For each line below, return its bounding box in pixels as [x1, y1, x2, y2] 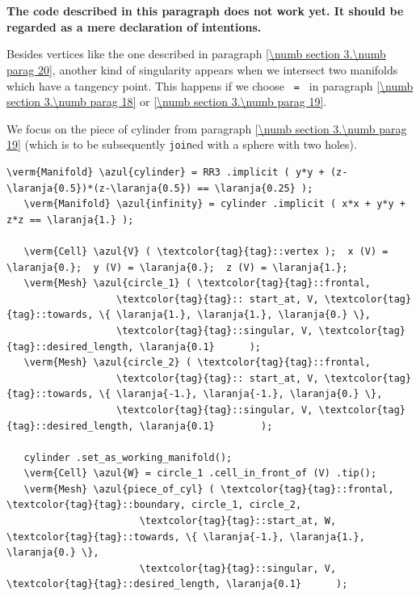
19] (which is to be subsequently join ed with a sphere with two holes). [6, 136, 357, 153]
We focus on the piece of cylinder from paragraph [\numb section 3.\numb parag [6, 120, 407, 137]
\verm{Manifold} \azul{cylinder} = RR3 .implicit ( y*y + [6, 167, 325, 178]
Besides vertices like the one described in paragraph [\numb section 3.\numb [6, 45, 386, 62]
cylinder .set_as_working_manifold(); [23, 451, 233, 463]
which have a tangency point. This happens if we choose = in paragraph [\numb [6, 77, 414, 94]
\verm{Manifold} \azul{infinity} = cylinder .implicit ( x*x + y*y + [23, 198, 405, 210]
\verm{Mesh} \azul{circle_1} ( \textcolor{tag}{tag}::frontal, [23, 277, 372, 290]
